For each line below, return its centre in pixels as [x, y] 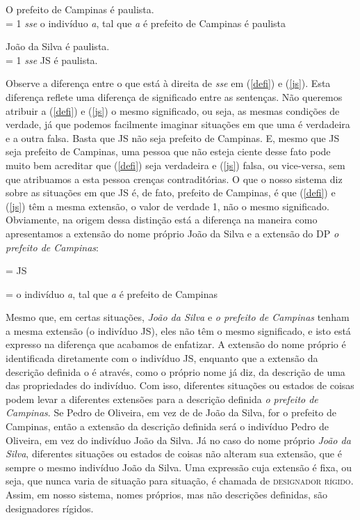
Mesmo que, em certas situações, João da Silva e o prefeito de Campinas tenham [178, 317]
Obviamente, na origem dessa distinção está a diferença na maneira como [162, 220]
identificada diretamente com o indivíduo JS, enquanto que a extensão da [162, 358]
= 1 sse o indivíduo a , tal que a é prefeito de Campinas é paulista [146, 23]
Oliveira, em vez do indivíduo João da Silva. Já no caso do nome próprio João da [178, 440]
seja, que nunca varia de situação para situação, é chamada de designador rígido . [180, 481]
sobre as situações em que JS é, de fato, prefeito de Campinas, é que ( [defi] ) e [171, 192]
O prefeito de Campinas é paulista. [80, 9]
